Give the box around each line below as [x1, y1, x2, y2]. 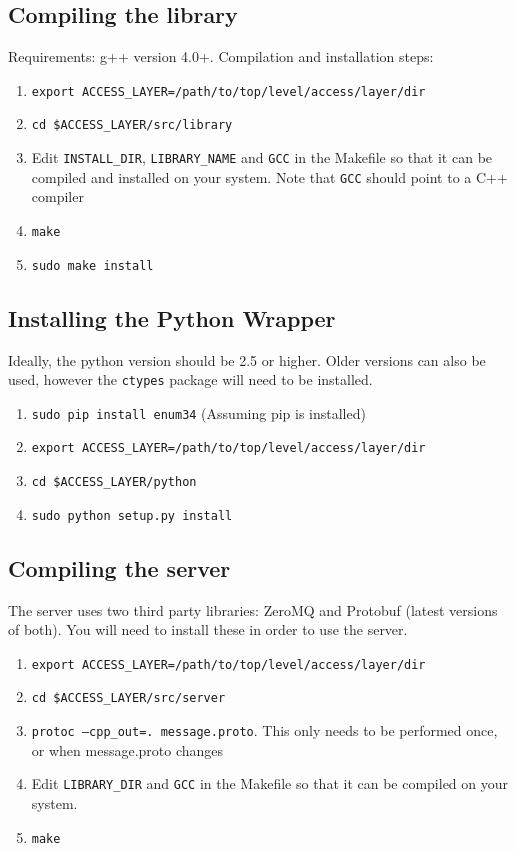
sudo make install [31, 258, 154, 273]
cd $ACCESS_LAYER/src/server [31, 691, 226, 706]
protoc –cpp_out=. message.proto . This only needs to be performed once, [31, 720, 498, 741]
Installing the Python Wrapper [8, 302, 336, 333]
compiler [31, 186, 84, 207]
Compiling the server [8, 552, 231, 583]
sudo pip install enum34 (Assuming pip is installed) [31, 402, 366, 423]
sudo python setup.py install [31, 508, 233, 523]
